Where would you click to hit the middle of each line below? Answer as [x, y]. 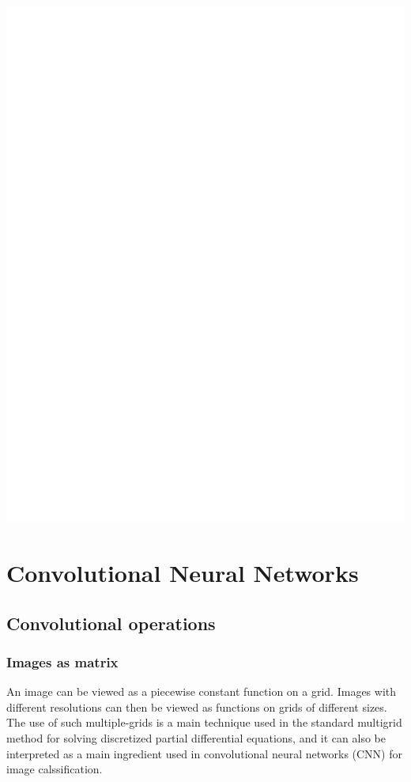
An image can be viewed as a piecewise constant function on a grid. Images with [202, 691]
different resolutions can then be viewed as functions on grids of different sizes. [197, 706]
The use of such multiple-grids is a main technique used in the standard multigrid [204, 722]
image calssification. [55, 769]
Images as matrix [62, 661]
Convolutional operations [111, 623]
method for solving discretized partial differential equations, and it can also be [196, 738]
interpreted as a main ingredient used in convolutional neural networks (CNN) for [204, 753]
